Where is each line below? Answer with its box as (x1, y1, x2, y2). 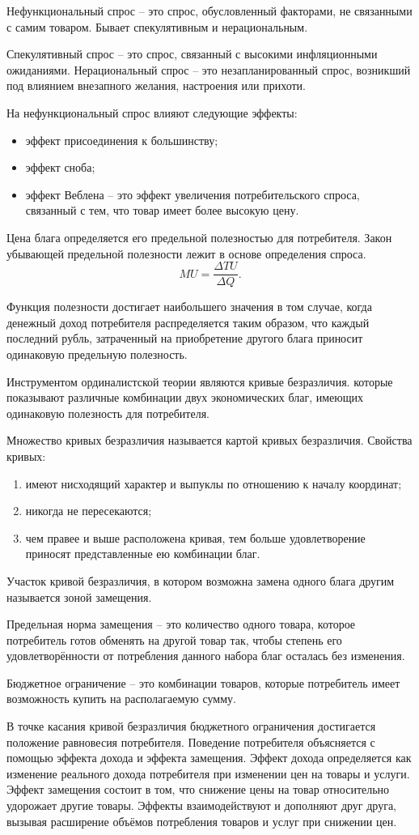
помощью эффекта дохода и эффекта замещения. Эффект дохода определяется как (6, 749, 412, 766)
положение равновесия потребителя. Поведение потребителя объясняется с (6, 733, 375, 750)
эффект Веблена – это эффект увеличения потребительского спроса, (25, 185, 360, 202)
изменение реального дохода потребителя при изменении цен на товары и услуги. (6, 765, 410, 782)
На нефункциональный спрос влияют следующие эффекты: (6, 104, 298, 121)
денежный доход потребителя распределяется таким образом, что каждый (6, 313, 370, 330)
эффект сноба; (25, 159, 95, 176)
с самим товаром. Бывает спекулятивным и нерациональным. (6, 18, 308, 35)
